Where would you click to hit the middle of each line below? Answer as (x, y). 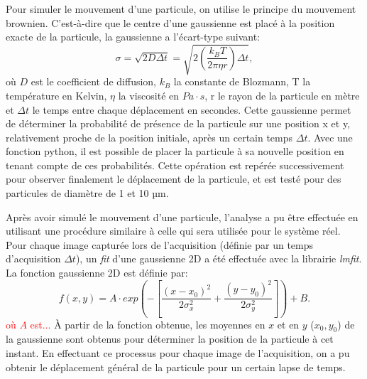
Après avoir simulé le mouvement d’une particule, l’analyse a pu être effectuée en (182, 217)
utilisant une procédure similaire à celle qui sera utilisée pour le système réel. (173, 231)
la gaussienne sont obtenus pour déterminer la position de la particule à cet (170, 339)
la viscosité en (149, 95)
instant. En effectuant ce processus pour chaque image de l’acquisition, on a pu (178, 352)
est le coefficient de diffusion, (93, 81)
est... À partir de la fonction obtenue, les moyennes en (148, 324)
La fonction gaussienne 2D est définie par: (97, 273)
